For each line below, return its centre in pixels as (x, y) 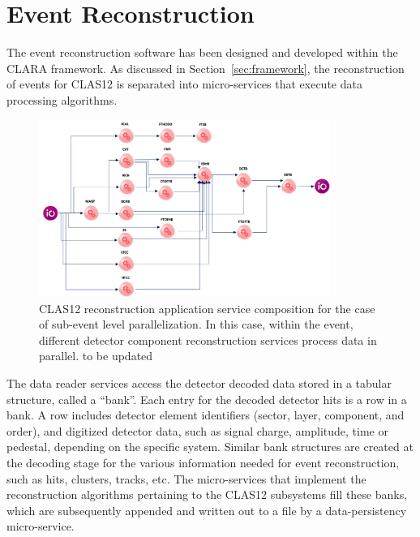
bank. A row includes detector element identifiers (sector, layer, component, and (206, 415)
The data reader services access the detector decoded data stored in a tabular (199, 383)
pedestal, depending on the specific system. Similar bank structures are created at (210, 447)
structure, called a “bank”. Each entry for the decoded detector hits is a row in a (207, 399)
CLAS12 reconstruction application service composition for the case (207, 308)
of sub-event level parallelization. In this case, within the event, (196, 324)
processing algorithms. (62, 99)
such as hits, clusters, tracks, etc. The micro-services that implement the (186, 478)
